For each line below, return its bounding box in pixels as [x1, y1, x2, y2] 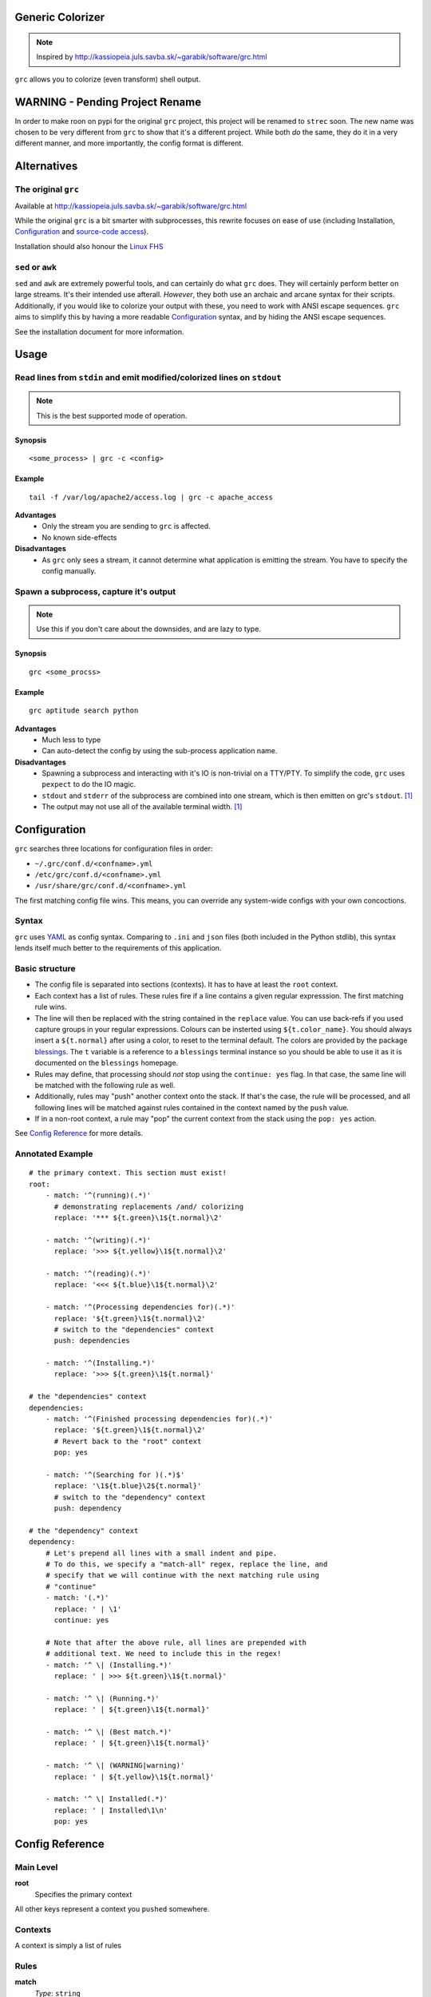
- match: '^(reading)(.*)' [45, 1268, 152, 1278]
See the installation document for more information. [14, 327, 184, 336]
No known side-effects [42, 532, 117, 542]
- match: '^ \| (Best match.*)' [45, 1727, 172, 1737]
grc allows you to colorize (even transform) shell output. [14, 74, 201, 84]
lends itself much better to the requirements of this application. [14, 943, 222, 953]
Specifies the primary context [34, 1889, 132, 1899]
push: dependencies [53, 1336, 131, 1345]
